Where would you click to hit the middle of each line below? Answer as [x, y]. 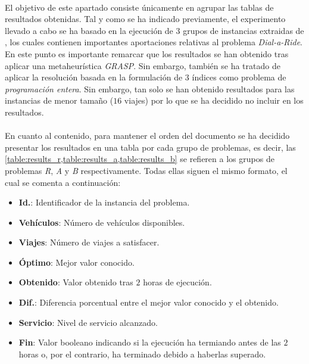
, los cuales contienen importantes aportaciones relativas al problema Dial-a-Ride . [154, 42]
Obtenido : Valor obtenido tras [76, 282]
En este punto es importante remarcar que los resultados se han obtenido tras [147, 53]
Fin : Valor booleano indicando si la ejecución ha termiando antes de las [150, 342]
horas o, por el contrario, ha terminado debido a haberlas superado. [142, 354]
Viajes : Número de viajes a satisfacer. [89, 242]
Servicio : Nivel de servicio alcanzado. [88, 322]
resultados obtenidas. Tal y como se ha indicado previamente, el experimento [145, 19]
